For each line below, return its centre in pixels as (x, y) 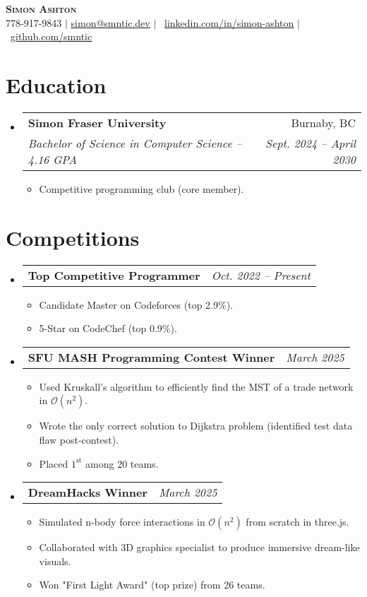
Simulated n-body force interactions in (122, 522)
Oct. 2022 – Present (261, 275)
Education (56, 84)
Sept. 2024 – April (310, 143)
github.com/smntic (52, 36)
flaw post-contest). (79, 439)
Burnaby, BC (323, 122)
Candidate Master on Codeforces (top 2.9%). (136, 304)
